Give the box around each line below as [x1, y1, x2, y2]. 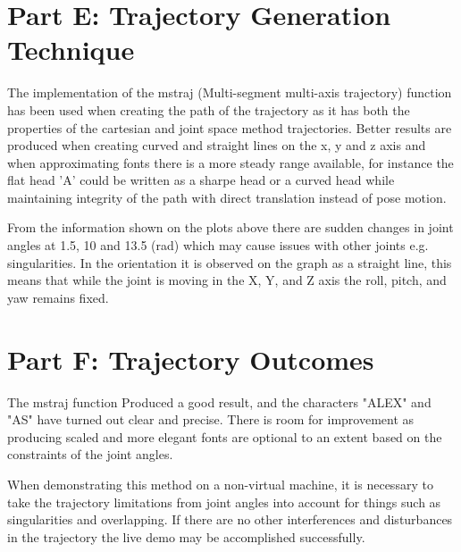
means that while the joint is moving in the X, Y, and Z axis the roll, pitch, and [7, 271, 447, 289]
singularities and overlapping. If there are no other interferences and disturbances [7, 510, 453, 529]
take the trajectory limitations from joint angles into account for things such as [7, 492, 441, 511]
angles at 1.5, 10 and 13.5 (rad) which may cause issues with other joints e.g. [7, 236, 429, 255]
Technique [7, 31, 135, 68]
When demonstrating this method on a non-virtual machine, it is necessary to [7, 474, 433, 493]
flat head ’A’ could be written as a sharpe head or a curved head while [7, 171, 395, 189]
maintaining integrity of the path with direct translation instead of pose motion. [7, 188, 447, 206]
